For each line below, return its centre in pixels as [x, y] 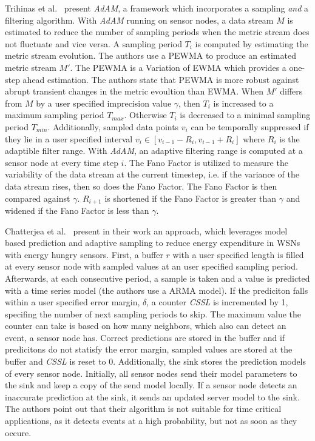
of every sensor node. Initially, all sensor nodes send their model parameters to [151, 373]
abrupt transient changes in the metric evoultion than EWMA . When [134, 91]
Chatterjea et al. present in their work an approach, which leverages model [146, 230]
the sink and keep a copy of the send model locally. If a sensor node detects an [151, 385]
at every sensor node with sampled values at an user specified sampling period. [151, 266]
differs [291, 91]
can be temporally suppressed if [250, 126]
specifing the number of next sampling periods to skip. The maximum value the [153, 313]
